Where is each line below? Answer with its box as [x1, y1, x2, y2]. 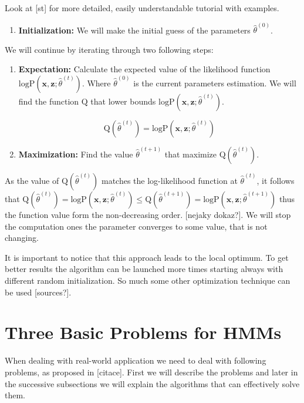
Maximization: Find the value [18, 148, 133, 160]
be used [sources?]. [5, 286, 72, 298]
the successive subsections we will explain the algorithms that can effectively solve [5, 377, 300, 389]
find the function [18, 95, 79, 108]
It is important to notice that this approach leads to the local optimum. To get [5, 251, 289, 263]
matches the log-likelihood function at [101, 174, 238, 187]
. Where [82, 77, 111, 89]
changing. [5, 231, 39, 244]
